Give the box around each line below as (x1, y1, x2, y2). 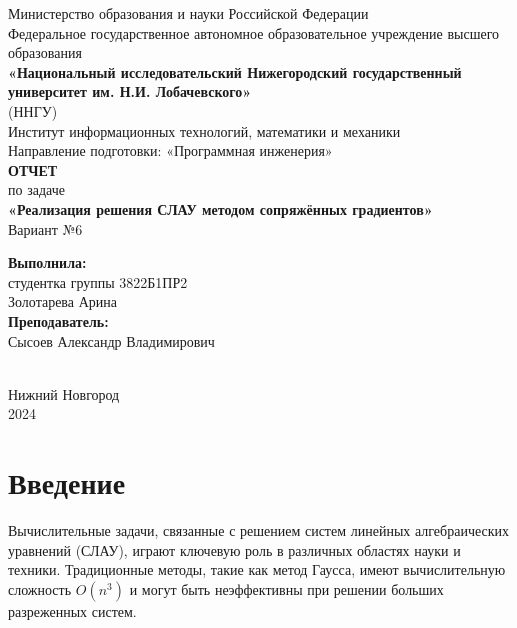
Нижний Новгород (8, 383, 120, 404)
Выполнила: (8, 252, 87, 273)
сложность (8, 578, 72, 599)
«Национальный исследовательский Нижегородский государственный (8, 61, 462, 82)
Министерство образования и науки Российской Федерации (8, 3, 369, 23)
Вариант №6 (8, 218, 83, 239)
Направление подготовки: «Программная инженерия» (8, 140, 333, 161)
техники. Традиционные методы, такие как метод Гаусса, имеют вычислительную (8, 559, 506, 580)
